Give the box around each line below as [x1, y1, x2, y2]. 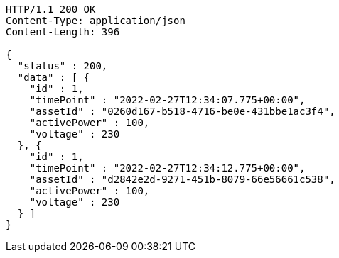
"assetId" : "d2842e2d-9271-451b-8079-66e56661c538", [29, 174, 335, 185]
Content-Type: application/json [6, 15, 185, 26]
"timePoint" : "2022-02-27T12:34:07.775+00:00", [29, 94, 306, 106]
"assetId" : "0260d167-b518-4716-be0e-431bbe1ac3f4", [29, 106, 335, 117]
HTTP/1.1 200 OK [6, 4, 96, 15]
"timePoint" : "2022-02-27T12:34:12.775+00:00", [29, 162, 306, 174]
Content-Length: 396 [6, 26, 120, 38]
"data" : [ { [17, 72, 90, 83]
